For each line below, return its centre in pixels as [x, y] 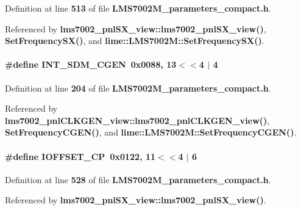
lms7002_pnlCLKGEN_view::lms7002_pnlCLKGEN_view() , [137, 120]
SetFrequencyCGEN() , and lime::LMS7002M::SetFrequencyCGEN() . [151, 132]
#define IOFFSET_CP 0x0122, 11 [80, 156]
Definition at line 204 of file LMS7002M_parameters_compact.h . [138, 88]
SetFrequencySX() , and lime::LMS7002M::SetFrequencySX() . [135, 41]
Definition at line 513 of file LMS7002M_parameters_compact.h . [138, 8]
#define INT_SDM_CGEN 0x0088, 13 [91, 64]
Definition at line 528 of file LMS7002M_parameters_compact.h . [138, 179]
